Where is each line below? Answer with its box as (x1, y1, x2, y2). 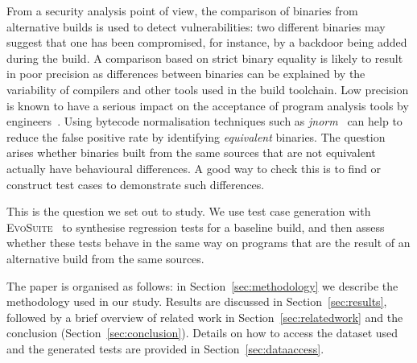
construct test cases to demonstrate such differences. (6, 175, 265, 192)
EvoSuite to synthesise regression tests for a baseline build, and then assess (6, 218, 385, 235)
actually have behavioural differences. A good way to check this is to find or (6, 159, 382, 176)
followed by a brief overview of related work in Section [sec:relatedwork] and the (6, 308, 403, 325)
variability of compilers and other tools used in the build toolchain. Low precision (6, 80, 409, 97)
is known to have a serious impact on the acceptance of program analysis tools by (6, 97, 409, 113)
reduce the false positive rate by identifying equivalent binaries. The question (6, 128, 386, 145)
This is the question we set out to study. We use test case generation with (6, 203, 371, 220)
